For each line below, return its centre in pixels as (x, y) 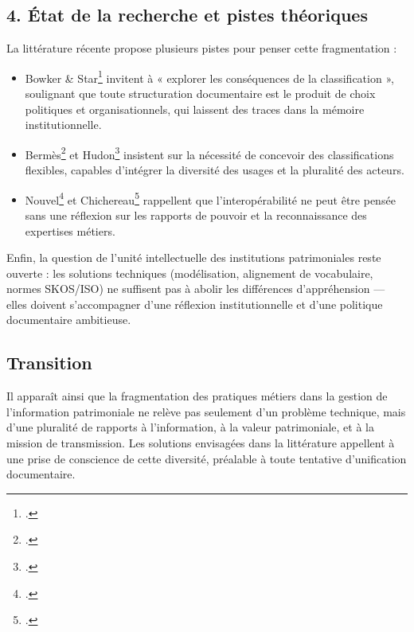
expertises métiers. (70, 230)
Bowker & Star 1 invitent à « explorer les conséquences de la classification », (209, 76)
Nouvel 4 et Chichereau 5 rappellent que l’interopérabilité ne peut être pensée (210, 198)
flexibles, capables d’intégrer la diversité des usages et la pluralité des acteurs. (215, 170)
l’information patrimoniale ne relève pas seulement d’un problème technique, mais (206, 411)
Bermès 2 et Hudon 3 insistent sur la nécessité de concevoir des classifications (209, 153)
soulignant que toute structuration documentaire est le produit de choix (200, 94)
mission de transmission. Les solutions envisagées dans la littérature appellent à (201, 443)
